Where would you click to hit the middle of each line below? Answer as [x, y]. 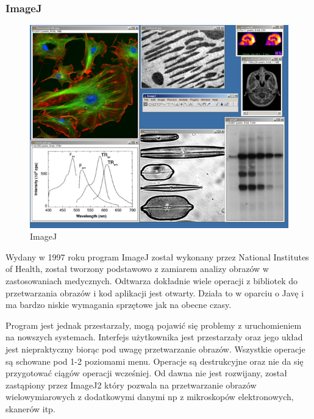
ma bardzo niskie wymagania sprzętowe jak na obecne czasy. [119, 305]
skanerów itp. [30, 408]
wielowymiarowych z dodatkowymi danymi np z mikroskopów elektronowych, [150, 397]
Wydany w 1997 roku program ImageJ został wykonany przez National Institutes [157, 256]
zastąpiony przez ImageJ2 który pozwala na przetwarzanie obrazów [131, 385]
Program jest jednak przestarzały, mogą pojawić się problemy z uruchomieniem [154, 325]
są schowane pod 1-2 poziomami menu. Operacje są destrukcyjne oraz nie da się [155, 361]
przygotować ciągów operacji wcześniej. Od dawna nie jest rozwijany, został [146, 373]
